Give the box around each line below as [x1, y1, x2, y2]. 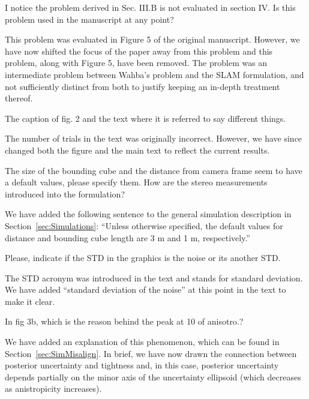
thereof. [5, 92, 33, 104]
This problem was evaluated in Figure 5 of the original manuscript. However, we [5, 33, 300, 46]
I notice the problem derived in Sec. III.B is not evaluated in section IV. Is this [5, 1, 296, 13]
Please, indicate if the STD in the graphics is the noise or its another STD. [5, 251, 281, 264]
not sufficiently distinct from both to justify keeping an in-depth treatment [5, 80, 280, 92]
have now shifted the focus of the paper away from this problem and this [5, 44, 273, 57]
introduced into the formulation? [5, 187, 125, 200]
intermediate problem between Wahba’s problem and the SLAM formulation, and [5, 68, 304, 80]
